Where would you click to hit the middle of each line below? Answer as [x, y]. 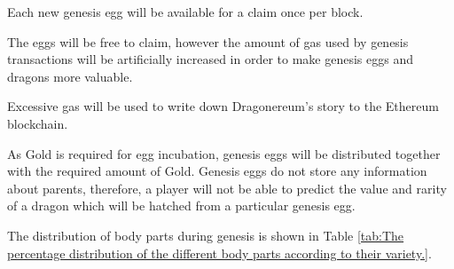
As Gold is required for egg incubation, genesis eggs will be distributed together [224, 153]
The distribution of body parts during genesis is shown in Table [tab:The [206, 235]
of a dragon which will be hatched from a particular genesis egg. [181, 206]
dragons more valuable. [70, 76]
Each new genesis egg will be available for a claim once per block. [185, 12]
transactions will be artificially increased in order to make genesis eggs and [210, 59]
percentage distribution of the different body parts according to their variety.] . [219, 253]
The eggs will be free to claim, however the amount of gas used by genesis [208, 41]
